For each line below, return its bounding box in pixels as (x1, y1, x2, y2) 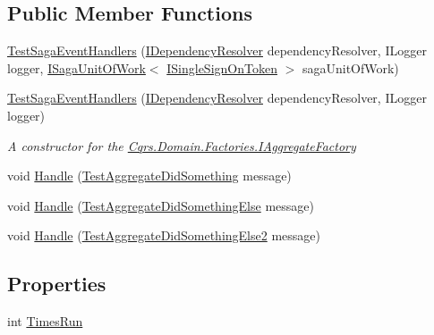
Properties (7, 270, 106, 297)
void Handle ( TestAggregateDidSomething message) (7, 166, 292, 185)
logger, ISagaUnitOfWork (7, 58, 146, 77)
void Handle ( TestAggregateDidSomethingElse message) (7, 196, 314, 214)
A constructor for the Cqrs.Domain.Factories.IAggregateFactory (7, 136, 356, 155)
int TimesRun (7, 312, 83, 331)
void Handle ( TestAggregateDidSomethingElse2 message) (7, 226, 320, 245)
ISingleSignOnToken (166, 58, 277, 77)
